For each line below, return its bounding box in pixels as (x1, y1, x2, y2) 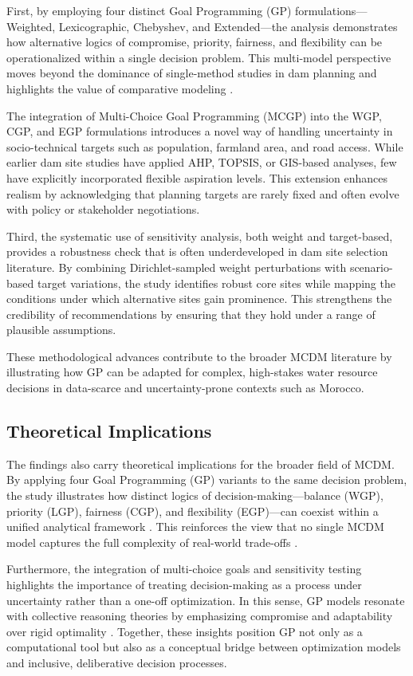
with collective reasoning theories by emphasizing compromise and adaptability (6, 607, 393, 624)
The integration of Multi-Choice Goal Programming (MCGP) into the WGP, (6, 107, 382, 124)
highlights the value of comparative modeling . (6, 80, 234, 96)
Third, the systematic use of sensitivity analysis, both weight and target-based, (6, 227, 393, 244)
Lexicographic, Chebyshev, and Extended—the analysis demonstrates (58, 18, 398, 34)
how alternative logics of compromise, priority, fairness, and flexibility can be (6, 33, 383, 50)
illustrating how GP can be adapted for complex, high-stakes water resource (6, 364, 378, 380)
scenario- (349, 258, 393, 275)
